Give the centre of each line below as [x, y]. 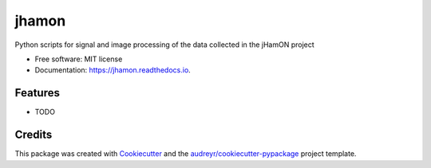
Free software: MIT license [79, 59]
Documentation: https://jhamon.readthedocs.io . [113, 70]
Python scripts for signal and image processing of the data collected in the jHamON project [164, 45]
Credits [34, 135]
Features [37, 93]
